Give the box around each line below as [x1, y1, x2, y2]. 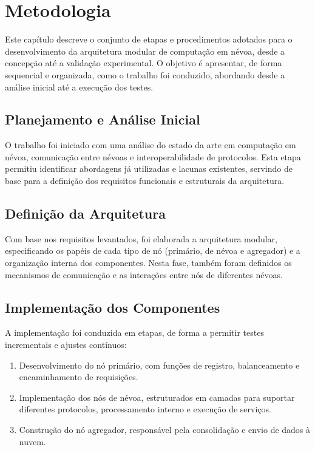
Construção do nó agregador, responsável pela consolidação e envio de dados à [19, 423, 311, 436]
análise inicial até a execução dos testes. [5, 80, 154, 93]
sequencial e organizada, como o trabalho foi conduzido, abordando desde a [5, 68, 285, 81]
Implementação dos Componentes [5, 298, 220, 316]
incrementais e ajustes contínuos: [5, 338, 127, 351]
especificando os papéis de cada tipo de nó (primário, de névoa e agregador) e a [5, 244, 300, 257]
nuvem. [19, 435, 46, 448]
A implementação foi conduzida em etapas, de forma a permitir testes [5, 326, 264, 339]
